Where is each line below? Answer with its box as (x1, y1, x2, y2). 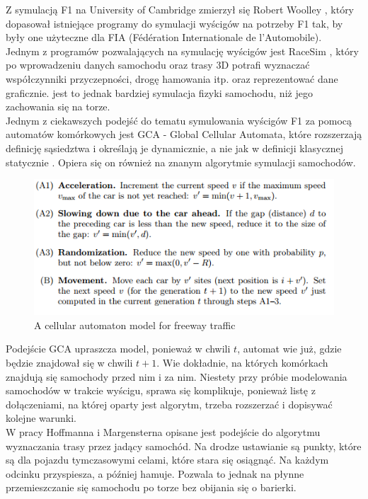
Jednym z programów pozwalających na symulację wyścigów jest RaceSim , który (6, 43, 359, 58)
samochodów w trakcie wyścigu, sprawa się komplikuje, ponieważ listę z (6, 383, 316, 398)
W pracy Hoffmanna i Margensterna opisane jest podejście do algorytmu (6, 425, 321, 440)
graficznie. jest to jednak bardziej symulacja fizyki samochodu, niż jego (6, 85, 313, 100)
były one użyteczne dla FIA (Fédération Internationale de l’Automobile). (6, 30, 322, 45)
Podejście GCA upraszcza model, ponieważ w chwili (6, 341, 231, 356)
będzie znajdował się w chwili (6, 355, 133, 370)
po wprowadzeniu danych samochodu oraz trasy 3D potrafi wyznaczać (6, 57, 310, 72)
